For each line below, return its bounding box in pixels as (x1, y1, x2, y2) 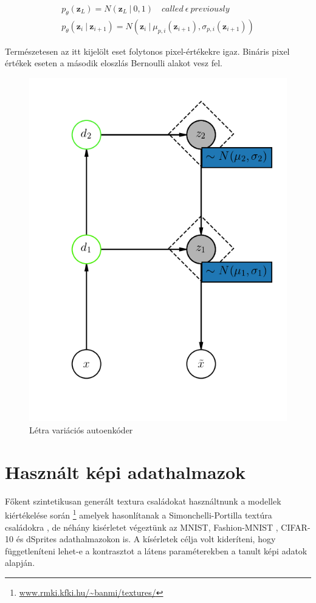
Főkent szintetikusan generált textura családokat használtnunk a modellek (5, 494, 281, 507)
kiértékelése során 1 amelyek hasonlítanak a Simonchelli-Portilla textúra (5, 507, 272, 521)
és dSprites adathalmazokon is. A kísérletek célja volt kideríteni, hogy (16, 532, 276, 545)
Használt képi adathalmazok (5, 459, 246, 484)
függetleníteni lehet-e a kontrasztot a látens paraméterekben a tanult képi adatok (5, 544, 307, 557)
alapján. (5, 556, 35, 569)
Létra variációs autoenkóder (29, 423, 133, 436)
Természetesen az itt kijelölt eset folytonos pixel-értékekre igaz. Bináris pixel (5, 44, 290, 57)
